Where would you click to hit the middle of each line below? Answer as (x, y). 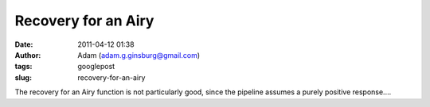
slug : (23, 77)
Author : (28, 55)
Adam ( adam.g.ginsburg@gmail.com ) (139, 55)
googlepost (96, 67)
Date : (24, 44)
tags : (23, 67)
